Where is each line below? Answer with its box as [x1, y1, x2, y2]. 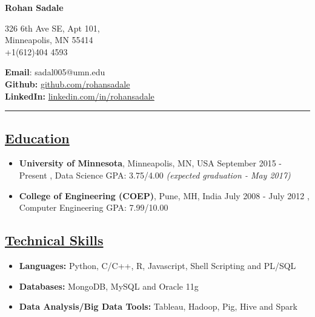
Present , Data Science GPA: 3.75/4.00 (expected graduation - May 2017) [19, 168, 291, 181]
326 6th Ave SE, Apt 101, [5, 21, 100, 34]
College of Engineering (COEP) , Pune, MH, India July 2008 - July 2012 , [19, 189, 310, 202]
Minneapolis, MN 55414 [5, 33, 93, 46]
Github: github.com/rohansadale [5, 77, 130, 90]
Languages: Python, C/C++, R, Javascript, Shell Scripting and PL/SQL [19, 259, 296, 271]
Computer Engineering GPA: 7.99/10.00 [19, 201, 168, 214]
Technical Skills [5, 231, 104, 250]
